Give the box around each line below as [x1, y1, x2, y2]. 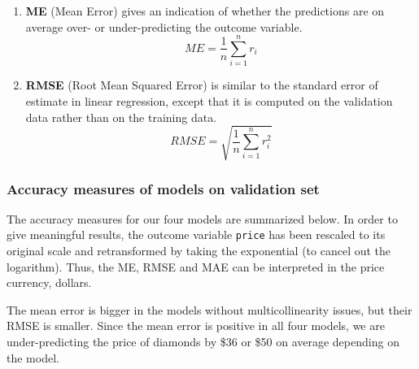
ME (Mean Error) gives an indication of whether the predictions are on [25, 2, 385, 19]
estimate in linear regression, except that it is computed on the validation [25, 92, 393, 109]
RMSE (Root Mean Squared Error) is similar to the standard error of [25, 76, 378, 93]
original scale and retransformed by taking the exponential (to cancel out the [7, 242, 391, 259]
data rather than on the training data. [25, 108, 217, 125]
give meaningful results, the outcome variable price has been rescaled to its [7, 226, 386, 243]
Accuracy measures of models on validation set [7, 178, 320, 198]
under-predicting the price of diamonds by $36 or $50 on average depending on [7, 333, 399, 350]
